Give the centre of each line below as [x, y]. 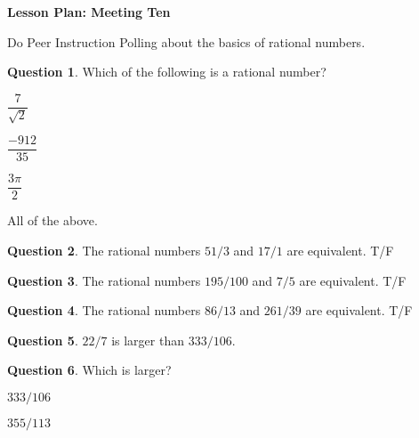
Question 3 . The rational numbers [104, 280]
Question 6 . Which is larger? [89, 370]
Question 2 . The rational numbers [104, 250]
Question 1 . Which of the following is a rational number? [167, 72]
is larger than [148, 340]
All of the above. [52, 220]
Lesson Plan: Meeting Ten [89, 12]
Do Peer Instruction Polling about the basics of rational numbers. [186, 41]
